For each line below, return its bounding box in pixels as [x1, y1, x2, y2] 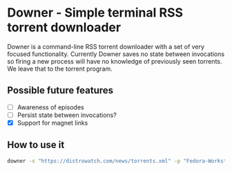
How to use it [7, 139, 65, 151]
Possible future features [7, 84, 114, 96]
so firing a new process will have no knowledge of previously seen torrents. [7, 57, 222, 65]
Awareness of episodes [17, 102, 84, 111]
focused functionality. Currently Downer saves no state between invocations [7, 50, 225, 58]
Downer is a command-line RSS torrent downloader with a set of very [7, 42, 205, 51]
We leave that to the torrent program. [7, 64, 113, 73]
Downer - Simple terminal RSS [7, 5, 184, 21]
